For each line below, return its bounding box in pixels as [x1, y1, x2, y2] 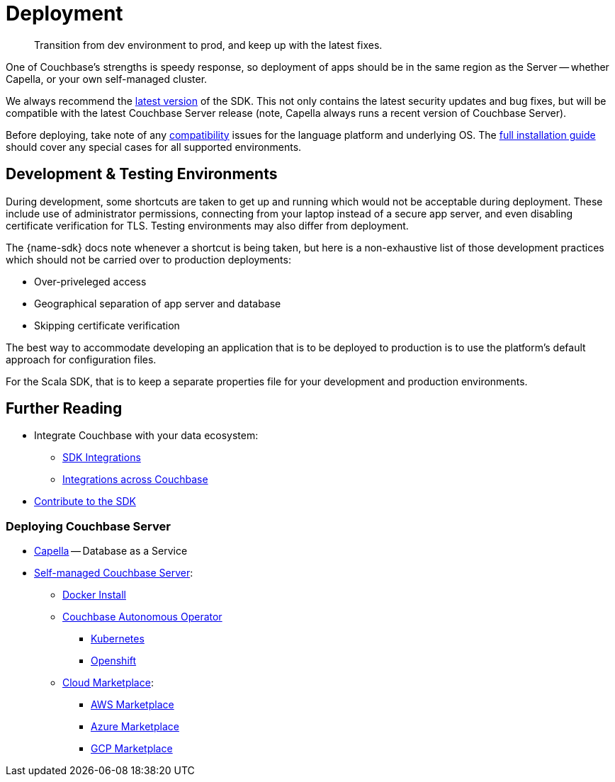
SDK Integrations [62, 451, 141, 464]
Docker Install [62, 589, 126, 601]
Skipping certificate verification [34, 319, 180, 331]
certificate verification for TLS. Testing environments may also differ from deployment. [6, 219, 409, 232]
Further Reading [6, 399, 123, 418]
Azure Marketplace [91, 720, 179, 733]
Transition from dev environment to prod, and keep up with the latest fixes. [34, 38, 383, 51]
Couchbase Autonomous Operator [62, 611, 222, 623]
